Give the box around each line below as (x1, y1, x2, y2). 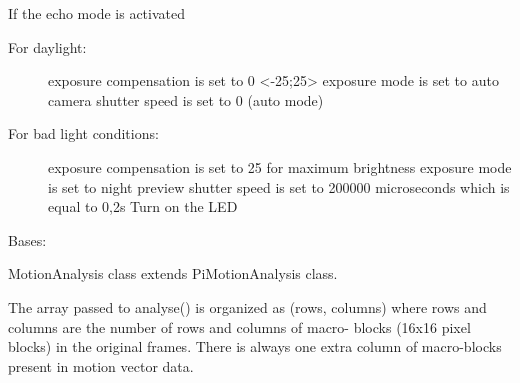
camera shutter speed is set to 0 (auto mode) (48, 89, 324, 110)
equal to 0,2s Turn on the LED (48, 196, 238, 217)
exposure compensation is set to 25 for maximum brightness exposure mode (48, 156, 512, 177)
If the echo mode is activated (8, 3, 185, 23)
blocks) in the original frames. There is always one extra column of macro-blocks (8, 336, 502, 357)
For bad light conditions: (8, 123, 159, 144)
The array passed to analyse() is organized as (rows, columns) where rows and (8, 296, 487, 317)
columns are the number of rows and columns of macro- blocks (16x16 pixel (8, 316, 471, 337)
